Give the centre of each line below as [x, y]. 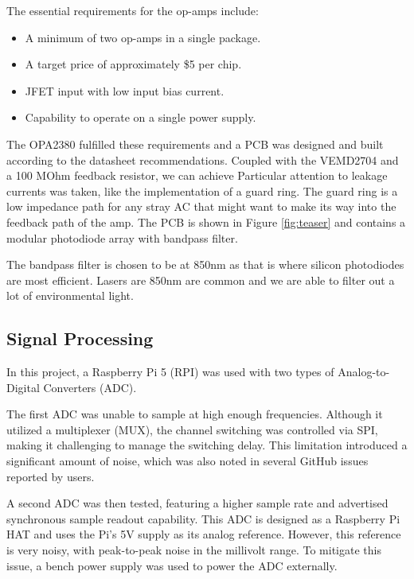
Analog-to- [364, 372]
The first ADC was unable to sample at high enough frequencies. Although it [195, 414]
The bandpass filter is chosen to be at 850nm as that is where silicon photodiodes [205, 264]
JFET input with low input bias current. [125, 90]
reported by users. [51, 476]
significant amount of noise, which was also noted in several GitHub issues [187, 461]
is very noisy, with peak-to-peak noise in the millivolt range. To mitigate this [194, 550]
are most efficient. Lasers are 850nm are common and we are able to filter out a [201, 280]
